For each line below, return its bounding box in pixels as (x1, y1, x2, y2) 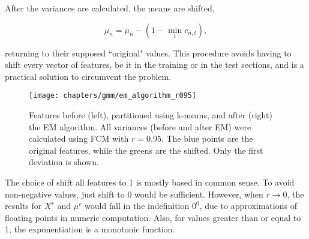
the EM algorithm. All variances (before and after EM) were (29, 120, 251, 133)
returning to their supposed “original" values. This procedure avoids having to (5, 46, 292, 59)
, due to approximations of (199, 199, 297, 212)
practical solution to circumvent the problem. (5, 70, 172, 82)
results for (5, 199, 42, 212)
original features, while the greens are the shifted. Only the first (29, 144, 263, 156)
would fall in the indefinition (84, 199, 190, 212)
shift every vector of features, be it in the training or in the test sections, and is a (5, 58, 304, 71)
